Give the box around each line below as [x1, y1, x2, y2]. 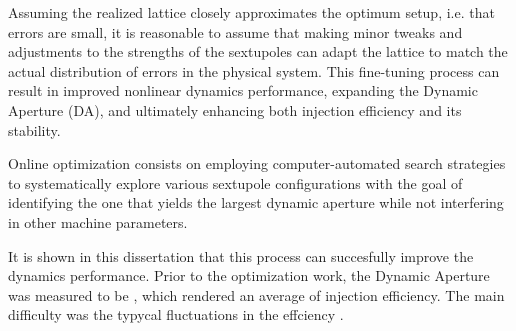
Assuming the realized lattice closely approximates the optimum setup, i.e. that [8, 2, 495, 22]
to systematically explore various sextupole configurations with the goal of [8, 172, 463, 193]
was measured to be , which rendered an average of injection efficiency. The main [8, 284, 505, 305]
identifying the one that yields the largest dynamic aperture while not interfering [8, 192, 504, 213]
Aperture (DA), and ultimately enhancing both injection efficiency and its [8, 99, 462, 120]
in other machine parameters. [8, 211, 188, 232]
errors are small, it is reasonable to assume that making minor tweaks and [8, 21, 463, 42]
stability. [8, 119, 61, 140]
